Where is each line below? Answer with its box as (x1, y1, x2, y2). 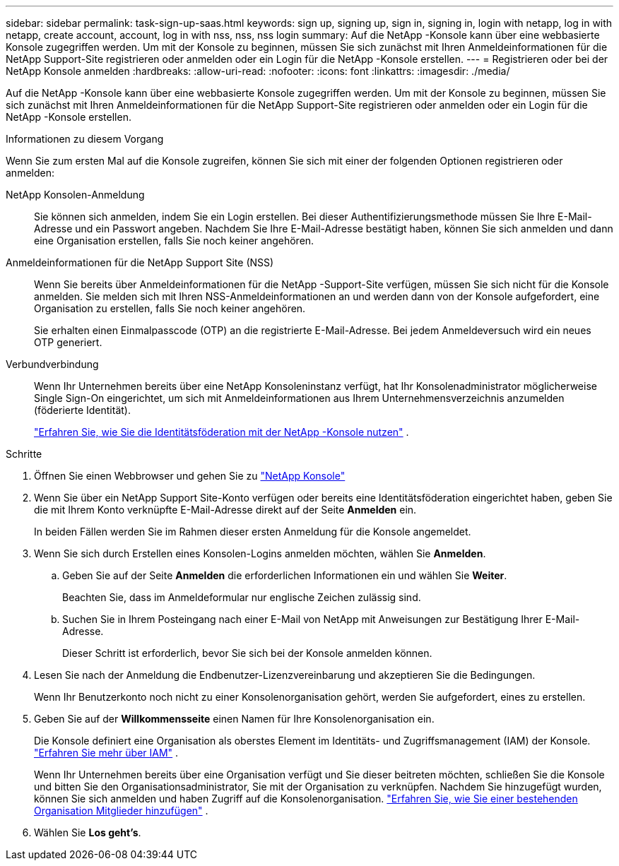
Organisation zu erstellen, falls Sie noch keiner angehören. (34, 302, 306, 314)
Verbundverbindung (6, 358, 99, 370)
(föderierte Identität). (34, 404, 131, 416)
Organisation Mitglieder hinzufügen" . (34, 805, 208, 817)
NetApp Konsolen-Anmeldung (6, 189, 145, 201)
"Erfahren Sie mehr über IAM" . (34, 747, 179, 759)
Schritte (6, 448, 42, 460)
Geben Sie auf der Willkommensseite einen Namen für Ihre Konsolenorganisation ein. (34, 713, 435, 725)
